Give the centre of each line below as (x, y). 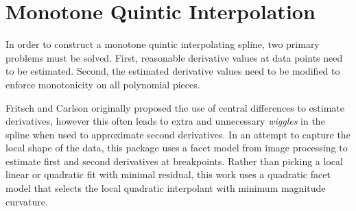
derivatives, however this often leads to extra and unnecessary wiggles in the (165, 121)
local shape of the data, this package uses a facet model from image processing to (177, 148)
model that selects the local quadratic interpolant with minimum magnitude (166, 188)
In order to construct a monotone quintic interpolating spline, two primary (163, 44)
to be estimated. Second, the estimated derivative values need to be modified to (173, 71)
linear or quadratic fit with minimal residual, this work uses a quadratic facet (168, 174)
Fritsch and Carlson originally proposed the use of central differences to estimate (175, 107)
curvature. (27, 201)
